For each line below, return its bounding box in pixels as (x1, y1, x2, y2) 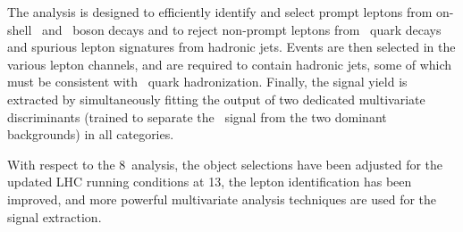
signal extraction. (7, 207, 102, 226)
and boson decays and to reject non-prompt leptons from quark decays (41, 20, 442, 38)
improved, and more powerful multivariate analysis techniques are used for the (7, 189, 437, 208)
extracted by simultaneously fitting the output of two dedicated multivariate (7, 89, 425, 108)
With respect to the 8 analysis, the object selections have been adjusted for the (7, 154, 443, 173)
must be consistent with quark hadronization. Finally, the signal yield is (7, 72, 408, 91)
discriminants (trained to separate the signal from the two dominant (7, 107, 387, 126)
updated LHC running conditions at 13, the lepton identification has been (7, 172, 412, 191)
